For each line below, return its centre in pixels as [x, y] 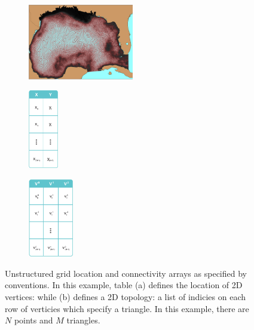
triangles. [83, 320]
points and [33, 320]
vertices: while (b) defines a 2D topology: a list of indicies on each [126, 296]
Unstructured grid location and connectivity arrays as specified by [126, 273]
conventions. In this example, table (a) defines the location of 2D [124, 285]
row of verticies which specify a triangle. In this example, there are [127, 308]
